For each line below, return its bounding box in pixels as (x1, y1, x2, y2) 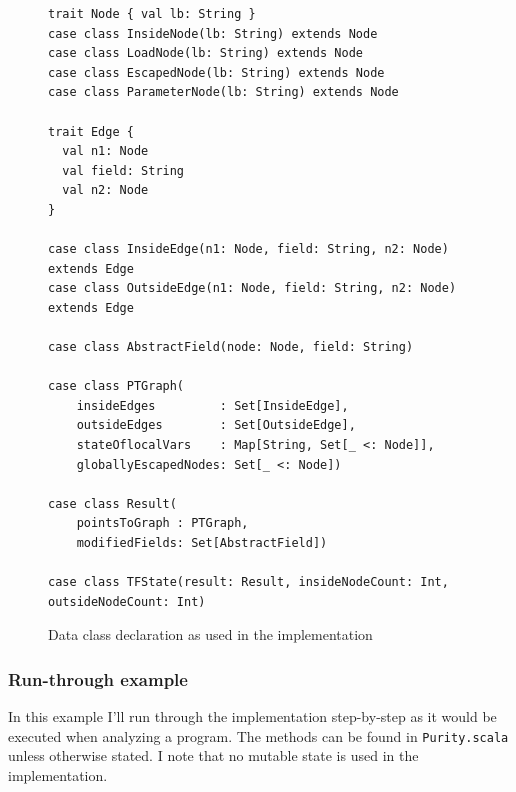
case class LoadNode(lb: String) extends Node (48, 46, 363, 61)
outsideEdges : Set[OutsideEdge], (76, 418, 356, 433)
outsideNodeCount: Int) (48, 594, 206, 609)
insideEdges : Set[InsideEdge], (76, 398, 349, 413)
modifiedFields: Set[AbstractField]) (76, 536, 328, 551)
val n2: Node (62, 183, 149, 198)
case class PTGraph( (48, 379, 185, 394)
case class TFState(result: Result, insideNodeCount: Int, (48, 575, 449, 590)
